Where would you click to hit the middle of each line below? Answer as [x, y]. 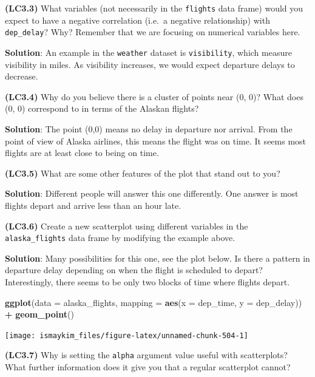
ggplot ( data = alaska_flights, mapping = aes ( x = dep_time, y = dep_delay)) [154, 302]
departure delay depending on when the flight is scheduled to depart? [134, 270]
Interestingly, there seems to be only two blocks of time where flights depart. [147, 281]
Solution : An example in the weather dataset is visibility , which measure [148, 52]
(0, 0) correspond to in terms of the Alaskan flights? [102, 108]
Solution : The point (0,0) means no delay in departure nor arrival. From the [149, 128]
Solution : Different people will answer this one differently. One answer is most [152, 193]
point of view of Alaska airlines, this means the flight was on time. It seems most [156, 141]
